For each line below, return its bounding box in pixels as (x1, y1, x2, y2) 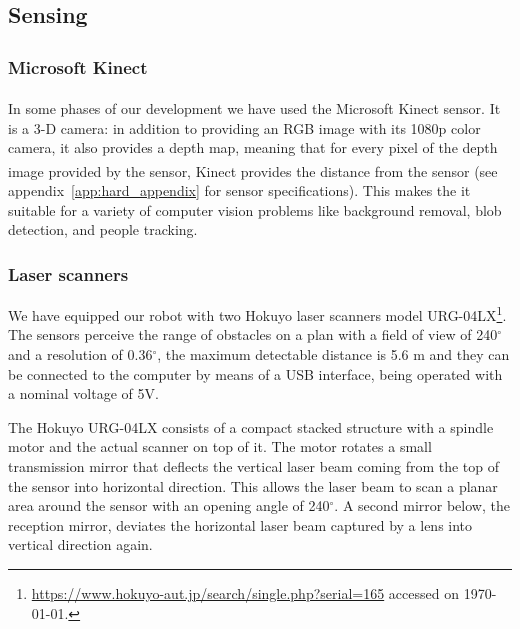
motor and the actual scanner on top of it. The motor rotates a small (8, 436, 432, 457)
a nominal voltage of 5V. (8, 383, 159, 404)
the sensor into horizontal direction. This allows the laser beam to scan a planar (8, 475, 498, 496)
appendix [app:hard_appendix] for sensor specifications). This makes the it (8, 180, 471, 201)
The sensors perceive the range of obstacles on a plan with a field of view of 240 (8, 324, 498, 345)
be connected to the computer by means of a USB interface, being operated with (8, 363, 503, 384)
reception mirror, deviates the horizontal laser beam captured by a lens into (8, 514, 473, 535)
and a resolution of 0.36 (8, 343, 153, 364)
